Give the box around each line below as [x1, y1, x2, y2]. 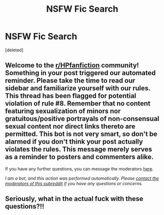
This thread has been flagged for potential [5, 92, 137, 100]
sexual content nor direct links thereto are [5, 122, 136, 130]
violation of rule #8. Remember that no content [5, 99, 151, 108]
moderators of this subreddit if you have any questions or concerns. [5, 180, 143, 186]
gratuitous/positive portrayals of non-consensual [5, 115, 160, 123]
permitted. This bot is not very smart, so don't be [5, 130, 158, 138]
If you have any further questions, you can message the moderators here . [5, 166, 154, 172]
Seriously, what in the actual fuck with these [5, 194, 143, 203]
